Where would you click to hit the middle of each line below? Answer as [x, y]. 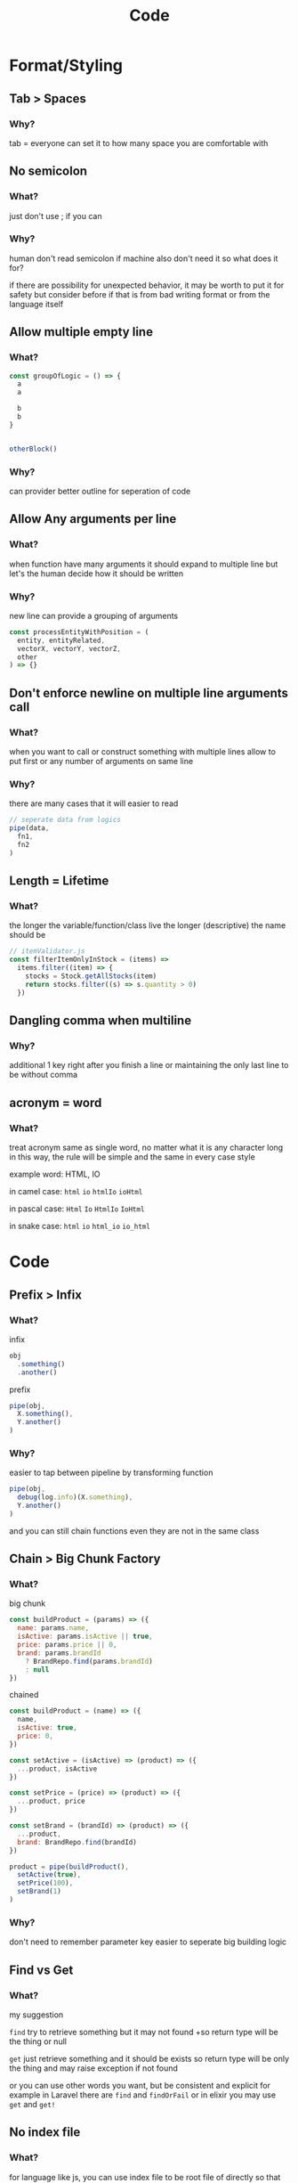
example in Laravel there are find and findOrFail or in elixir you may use [143, 2095]
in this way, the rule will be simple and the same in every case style [132, 1157]
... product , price [52, 1801]
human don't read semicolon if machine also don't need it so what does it [144, 258]
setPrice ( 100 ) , [45, 1883]
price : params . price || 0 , [67, 1645]
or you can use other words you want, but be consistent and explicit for [140, 2085]
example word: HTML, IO [55, 1174]
